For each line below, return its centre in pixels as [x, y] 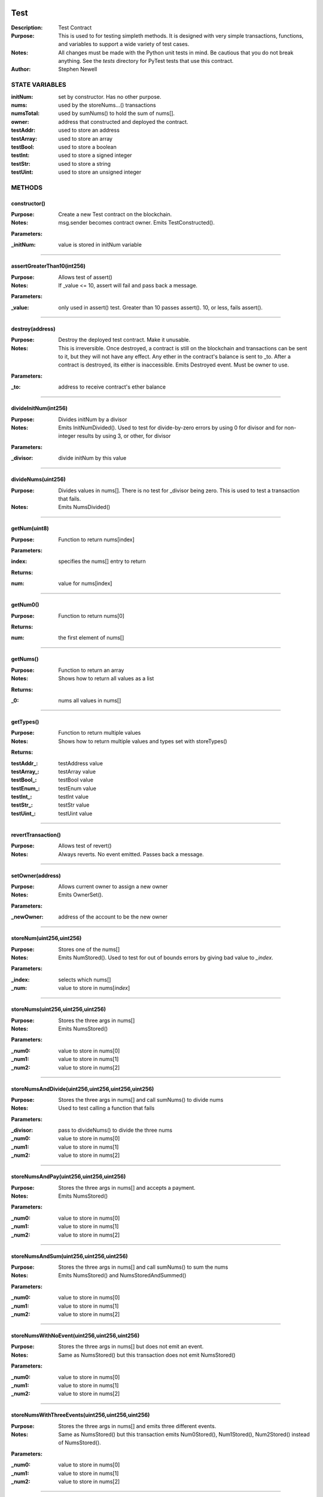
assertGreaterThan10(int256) [48, 266]
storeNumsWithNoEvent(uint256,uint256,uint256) [75, 1335]
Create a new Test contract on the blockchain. [115, 214]
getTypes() [25, 722]
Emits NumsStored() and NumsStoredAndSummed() [122, 1275]
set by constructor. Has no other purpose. [110, 96]
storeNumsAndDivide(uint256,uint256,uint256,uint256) [83, 1089]
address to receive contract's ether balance [112, 387]
